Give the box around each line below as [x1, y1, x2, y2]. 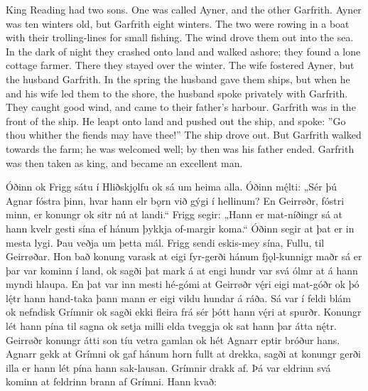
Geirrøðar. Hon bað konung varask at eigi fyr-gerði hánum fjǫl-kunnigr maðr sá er [6, 249, 362, 264]
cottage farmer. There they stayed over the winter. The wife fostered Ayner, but [6, 58, 355, 73]
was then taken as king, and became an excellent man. [6, 155, 243, 170]
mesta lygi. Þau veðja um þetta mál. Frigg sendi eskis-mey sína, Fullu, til [6, 235, 325, 250]
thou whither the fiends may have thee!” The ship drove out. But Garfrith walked [6, 127, 362, 142]
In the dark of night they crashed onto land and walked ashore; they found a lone [6, 43, 361, 58]
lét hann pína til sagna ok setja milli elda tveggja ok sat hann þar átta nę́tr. [6, 318, 337, 333]
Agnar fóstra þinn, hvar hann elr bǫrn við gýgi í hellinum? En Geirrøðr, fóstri [6, 193, 345, 208]
